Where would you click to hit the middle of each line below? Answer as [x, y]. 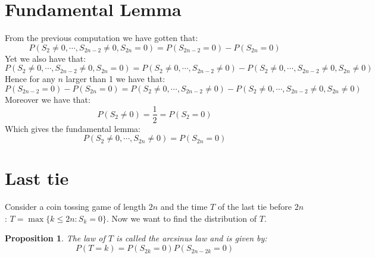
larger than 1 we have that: [115, 79]
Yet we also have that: [46, 58]
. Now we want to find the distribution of [182, 218]
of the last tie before [255, 207]
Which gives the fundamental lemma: [73, 128]
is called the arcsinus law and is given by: [191, 238]
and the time [184, 207]
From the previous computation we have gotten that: [101, 38]
